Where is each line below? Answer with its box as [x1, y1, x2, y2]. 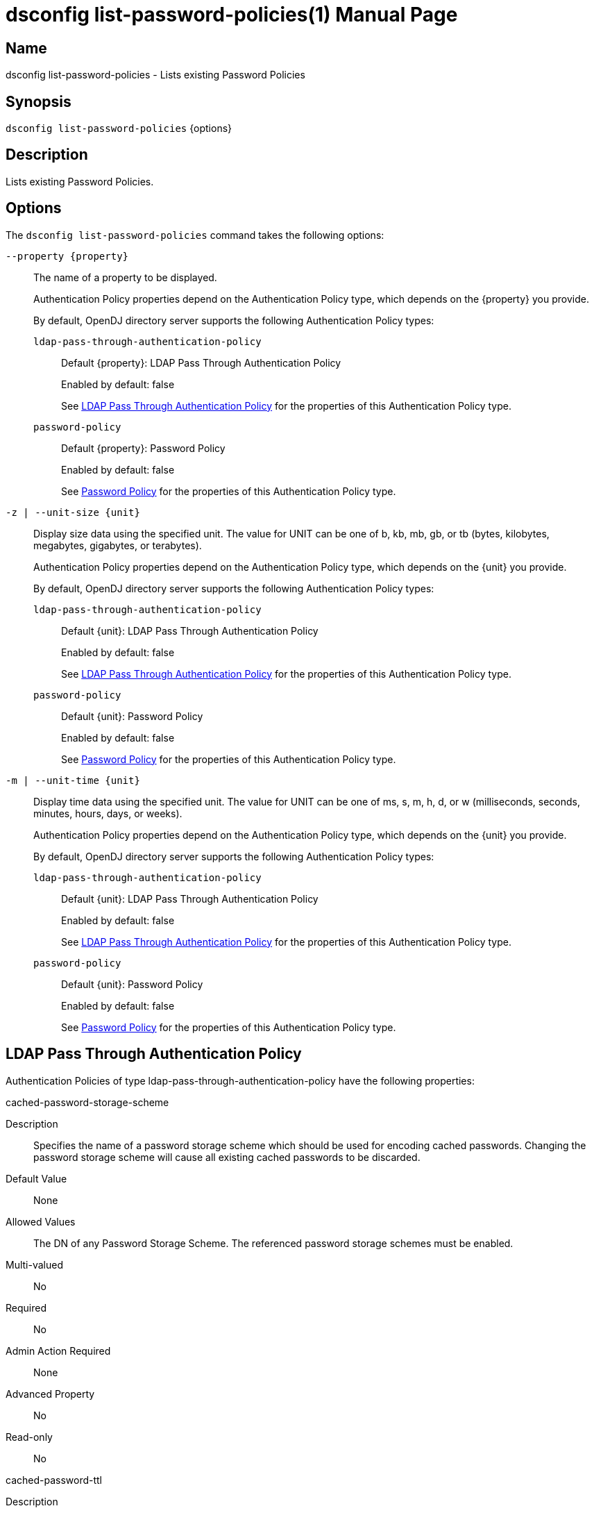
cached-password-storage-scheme [6, 1096, 169, 1108]
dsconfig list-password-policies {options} [6, 122, 232, 135]
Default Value [6, 1172, 67, 1185]
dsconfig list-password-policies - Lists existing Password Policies [6, 69, 305, 81]
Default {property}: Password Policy [61, 442, 226, 454]
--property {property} [6, 250, 129, 262]
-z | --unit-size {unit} [6, 506, 140, 518]
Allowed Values [6, 1215, 76, 1228]
